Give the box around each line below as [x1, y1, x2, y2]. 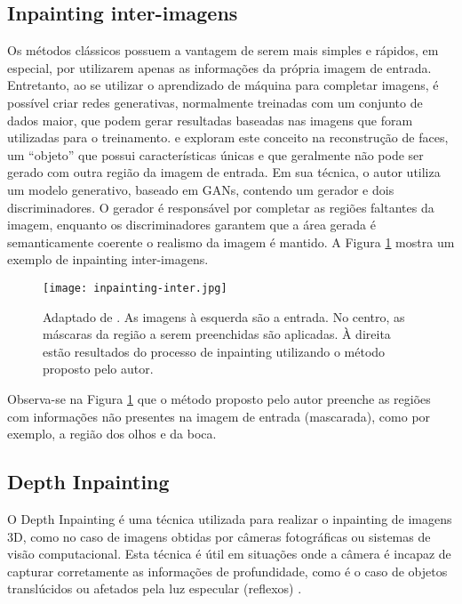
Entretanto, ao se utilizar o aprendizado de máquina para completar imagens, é [7, 76, 439, 94]
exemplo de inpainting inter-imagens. [7, 250, 209, 269]
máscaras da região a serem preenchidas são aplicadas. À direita [43, 325, 391, 343]
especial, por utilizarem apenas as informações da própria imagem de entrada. [7, 58, 432, 77]
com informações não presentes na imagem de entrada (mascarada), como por [7, 407, 431, 425]
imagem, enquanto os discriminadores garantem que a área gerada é [7, 215, 376, 234]
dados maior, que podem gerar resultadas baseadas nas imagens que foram [7, 110, 413, 129]
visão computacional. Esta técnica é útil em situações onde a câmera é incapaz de [7, 544, 451, 563]
